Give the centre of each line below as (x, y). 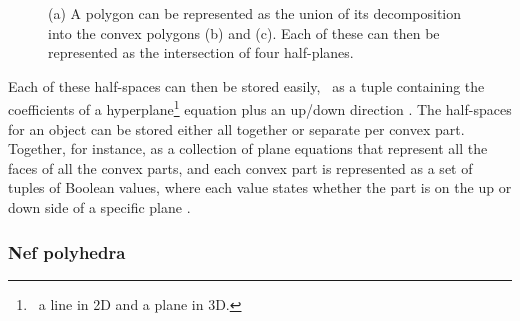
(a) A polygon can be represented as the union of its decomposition (254, 13)
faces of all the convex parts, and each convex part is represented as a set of (240, 167)
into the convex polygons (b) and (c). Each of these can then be (244, 32)
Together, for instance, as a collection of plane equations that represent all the (248, 148)
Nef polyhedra (67, 251)
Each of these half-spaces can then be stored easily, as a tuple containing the (246, 85)
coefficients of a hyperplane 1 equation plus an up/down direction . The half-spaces (260, 108)
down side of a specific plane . (99, 207)
